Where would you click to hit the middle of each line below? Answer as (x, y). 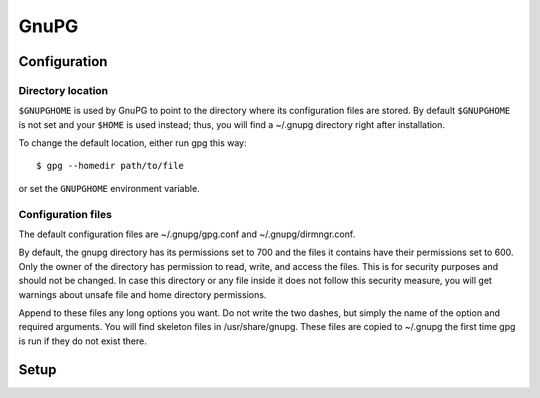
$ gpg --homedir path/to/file (110, 166)
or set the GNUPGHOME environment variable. (109, 188)
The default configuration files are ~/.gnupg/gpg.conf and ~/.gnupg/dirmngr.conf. (187, 234)
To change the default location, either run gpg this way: (132, 143)
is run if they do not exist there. (82, 341)
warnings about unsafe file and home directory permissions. (142, 294)
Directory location (63, 90)
